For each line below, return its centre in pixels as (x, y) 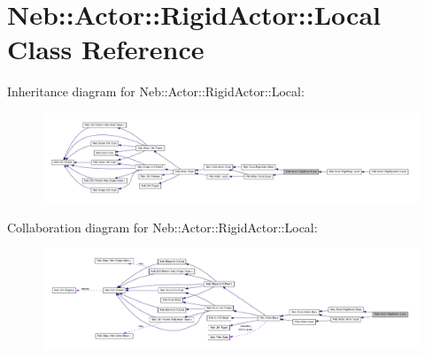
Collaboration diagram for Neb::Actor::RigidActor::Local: (162, 227)
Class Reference (106, 49)
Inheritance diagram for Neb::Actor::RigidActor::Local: (156, 91)
